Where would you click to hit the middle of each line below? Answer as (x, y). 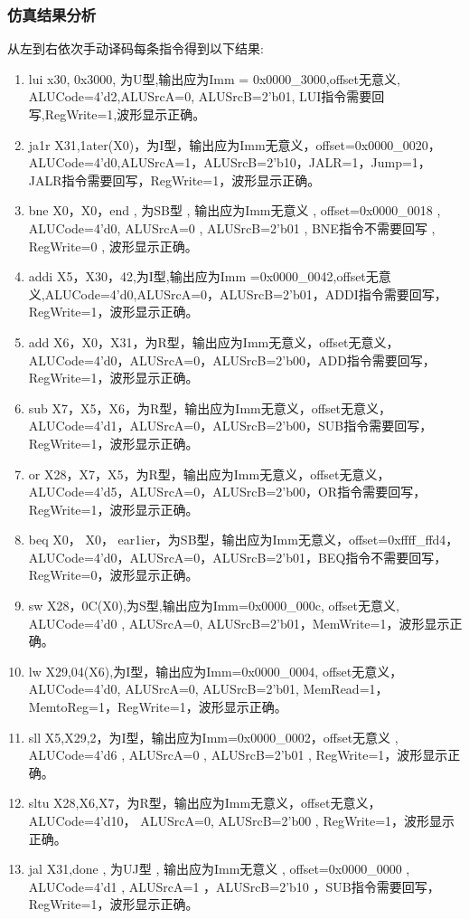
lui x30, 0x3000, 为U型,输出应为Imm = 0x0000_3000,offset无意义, (214, 78)
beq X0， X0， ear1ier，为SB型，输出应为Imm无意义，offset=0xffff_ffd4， (244, 540)
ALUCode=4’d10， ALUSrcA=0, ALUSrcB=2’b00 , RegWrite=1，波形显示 (242, 820)
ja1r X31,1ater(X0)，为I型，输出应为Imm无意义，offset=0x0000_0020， (234, 144)
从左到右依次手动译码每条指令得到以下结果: (136, 48)
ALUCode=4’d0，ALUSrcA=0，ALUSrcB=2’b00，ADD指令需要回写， (232, 360)
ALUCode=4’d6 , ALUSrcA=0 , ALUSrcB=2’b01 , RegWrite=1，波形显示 (238, 755)
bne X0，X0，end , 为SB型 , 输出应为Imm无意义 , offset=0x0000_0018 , (234, 210)
